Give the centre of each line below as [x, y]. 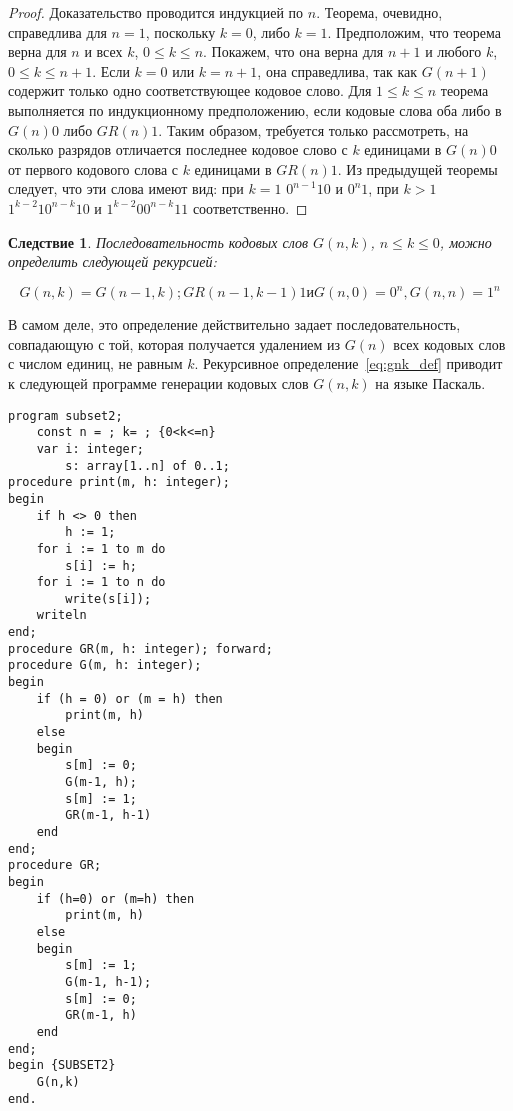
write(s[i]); [108, 598]
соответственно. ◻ [250, 207]
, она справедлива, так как [337, 70]
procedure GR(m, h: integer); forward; [140, 648]
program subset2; [65, 415]
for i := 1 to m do [101, 548]
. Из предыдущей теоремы [417, 168]
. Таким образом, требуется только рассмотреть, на [313, 129]
